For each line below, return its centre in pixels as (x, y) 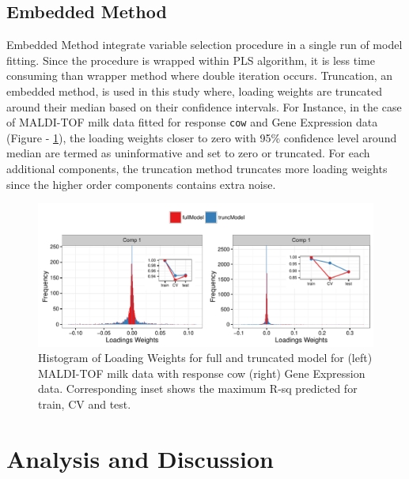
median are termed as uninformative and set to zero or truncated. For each (188, 153)
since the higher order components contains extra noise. (141, 184)
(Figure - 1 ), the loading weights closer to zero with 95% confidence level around (202, 137)
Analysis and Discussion (140, 458)
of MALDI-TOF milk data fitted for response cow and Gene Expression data (192, 122)
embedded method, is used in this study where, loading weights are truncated (194, 91)
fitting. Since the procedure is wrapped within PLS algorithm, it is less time (191, 60)
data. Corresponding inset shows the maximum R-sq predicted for (198, 388)
